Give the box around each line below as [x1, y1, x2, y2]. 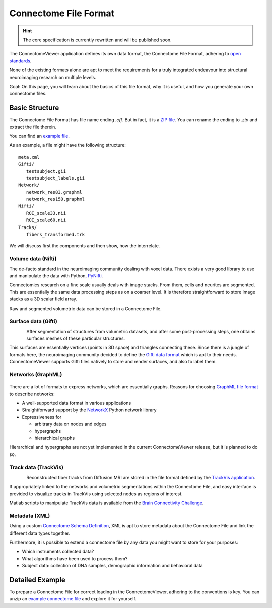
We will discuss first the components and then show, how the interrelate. [9, 243, 160, 249]
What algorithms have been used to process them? [22, 555, 128, 561]
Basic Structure [9, 104, 59, 112]
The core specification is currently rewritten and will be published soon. [23, 37, 172, 43]
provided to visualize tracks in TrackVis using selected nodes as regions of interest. [9, 491, 183, 497]
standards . [9, 58, 32, 64]
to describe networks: [9, 391, 55, 397]
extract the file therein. [9, 124, 56, 130]
